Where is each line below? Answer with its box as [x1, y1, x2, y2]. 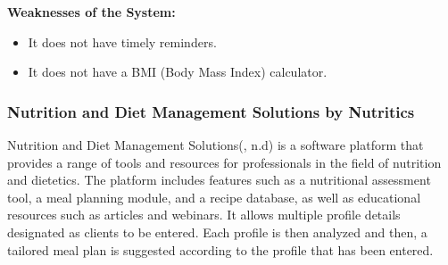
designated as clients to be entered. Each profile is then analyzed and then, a [7, 222, 427, 241]
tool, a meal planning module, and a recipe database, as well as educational [7, 187, 421, 206]
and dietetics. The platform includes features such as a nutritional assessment [7, 170, 431, 189]
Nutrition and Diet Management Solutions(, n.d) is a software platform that [7, 136, 424, 153]
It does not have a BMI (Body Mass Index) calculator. [28, 62, 328, 81]
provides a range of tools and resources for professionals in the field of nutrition [7, 153, 442, 171]
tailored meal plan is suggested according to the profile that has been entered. [7, 240, 434, 259]
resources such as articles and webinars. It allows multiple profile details [7, 205, 401, 224]
